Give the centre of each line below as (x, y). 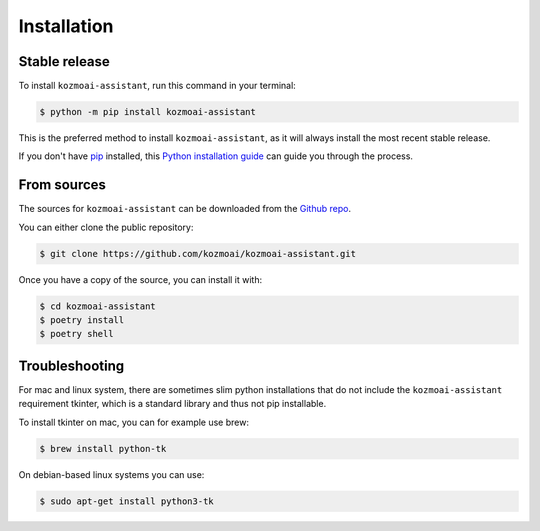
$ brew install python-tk (103, 448)
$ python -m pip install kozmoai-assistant (148, 112)
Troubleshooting (71, 365)
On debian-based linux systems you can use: (111, 474)
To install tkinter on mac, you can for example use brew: (134, 422)
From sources (62, 185)
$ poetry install (82, 320)
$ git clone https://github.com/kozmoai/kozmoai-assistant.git (198, 253)
